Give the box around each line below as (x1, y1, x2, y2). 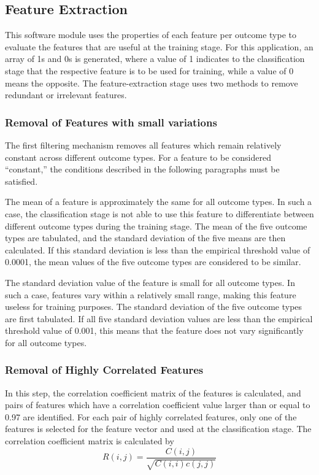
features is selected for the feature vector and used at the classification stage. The (5, 422, 312, 435)
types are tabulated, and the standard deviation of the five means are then (5, 231, 286, 244)
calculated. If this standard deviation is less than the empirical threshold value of (5, 243, 310, 256)
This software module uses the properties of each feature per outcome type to (5, 28, 296, 41)
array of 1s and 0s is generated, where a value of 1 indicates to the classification (5, 52, 305, 65)
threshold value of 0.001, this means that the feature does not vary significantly (5, 324, 304, 337)
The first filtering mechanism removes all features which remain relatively (5, 138, 282, 151)
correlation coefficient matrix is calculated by (5, 434, 174, 447)
